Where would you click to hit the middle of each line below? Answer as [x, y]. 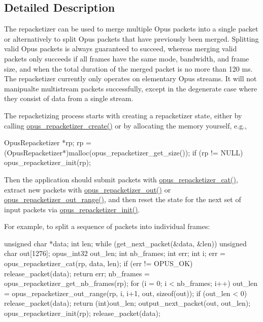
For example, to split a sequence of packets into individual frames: [107, 226]
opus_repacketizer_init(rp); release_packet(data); [82, 313]
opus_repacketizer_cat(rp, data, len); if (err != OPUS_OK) [98, 263]
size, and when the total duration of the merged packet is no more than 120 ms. [128, 68]
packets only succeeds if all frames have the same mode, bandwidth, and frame [127, 58]
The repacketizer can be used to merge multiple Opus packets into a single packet [131, 29]
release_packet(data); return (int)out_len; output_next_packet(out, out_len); [127, 303]
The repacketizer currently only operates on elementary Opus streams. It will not [130, 78]
